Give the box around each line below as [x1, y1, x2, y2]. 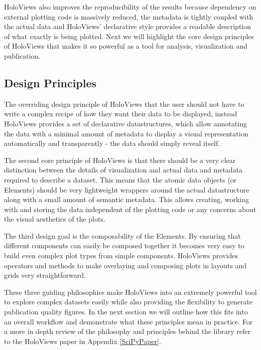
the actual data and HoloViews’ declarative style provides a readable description [4, 21, 251, 32]
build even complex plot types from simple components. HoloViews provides [4, 250, 238, 261]
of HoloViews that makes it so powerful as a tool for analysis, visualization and [4, 41, 247, 51]
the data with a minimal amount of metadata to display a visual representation [4, 128, 248, 138]
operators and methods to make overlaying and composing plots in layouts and [4, 260, 247, 270]
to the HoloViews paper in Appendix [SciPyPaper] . [4, 335, 161, 346]
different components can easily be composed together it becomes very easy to [4, 240, 244, 251]
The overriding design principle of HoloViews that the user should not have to [4, 98, 244, 109]
